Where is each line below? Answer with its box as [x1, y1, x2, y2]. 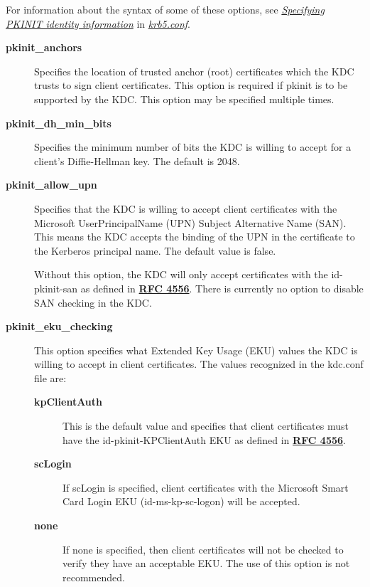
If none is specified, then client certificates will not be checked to [62, 541, 344, 556]
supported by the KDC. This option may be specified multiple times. [34, 91, 334, 106]
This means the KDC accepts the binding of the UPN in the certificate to [34, 229, 355, 244]
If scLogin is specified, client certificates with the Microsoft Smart [62, 480, 349, 495]
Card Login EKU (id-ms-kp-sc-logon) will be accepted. [62, 494, 300, 509]
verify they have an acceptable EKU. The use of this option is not [62, 556, 350, 571]
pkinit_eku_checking [6, 319, 113, 334]
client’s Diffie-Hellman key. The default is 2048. [34, 153, 240, 168]
